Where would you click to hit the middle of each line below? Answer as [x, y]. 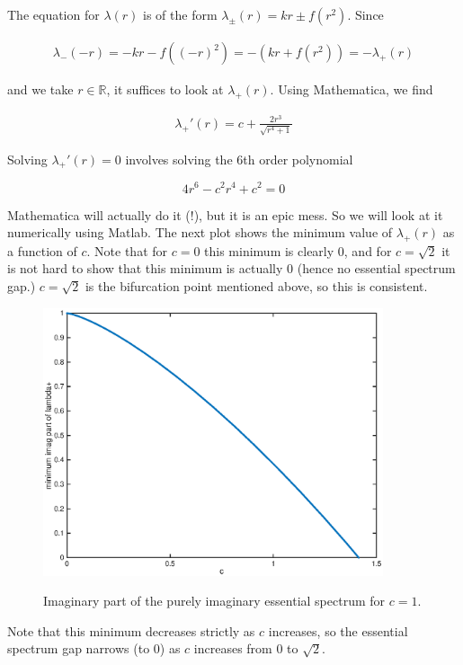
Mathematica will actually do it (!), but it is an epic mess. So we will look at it [225, 214]
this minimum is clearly [269, 250]
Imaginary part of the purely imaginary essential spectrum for [214, 601]
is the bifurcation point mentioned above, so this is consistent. [256, 286]
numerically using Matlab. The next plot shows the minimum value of [200, 232]
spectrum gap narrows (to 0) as [94, 648]
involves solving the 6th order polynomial [239, 159]
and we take [40, 89]
